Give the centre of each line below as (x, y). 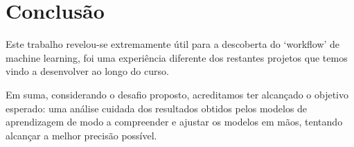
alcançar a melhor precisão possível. (81, 135)
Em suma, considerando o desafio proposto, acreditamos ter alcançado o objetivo (177, 94)
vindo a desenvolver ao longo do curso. (87, 71)
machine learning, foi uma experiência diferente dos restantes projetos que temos (177, 57)
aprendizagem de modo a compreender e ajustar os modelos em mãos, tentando (174, 122)
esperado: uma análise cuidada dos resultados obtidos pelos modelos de (157, 108)
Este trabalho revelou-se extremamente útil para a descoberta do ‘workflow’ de (173, 44)
